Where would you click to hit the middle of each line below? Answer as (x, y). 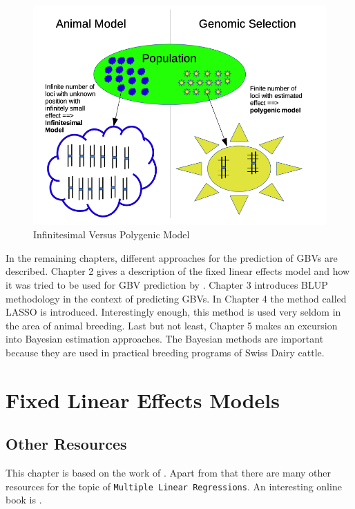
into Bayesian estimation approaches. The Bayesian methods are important (165, 339)
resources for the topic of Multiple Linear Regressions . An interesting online (174, 486)
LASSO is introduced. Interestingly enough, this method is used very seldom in (173, 312)
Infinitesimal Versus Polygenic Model (112, 234)
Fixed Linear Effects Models (143, 400)
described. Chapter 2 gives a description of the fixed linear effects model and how (178, 271)
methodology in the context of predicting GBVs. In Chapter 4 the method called (176, 298)
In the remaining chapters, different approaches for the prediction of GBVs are (172, 257)
